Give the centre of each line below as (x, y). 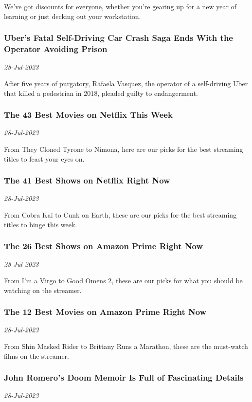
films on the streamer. (36, 356)
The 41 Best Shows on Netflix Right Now (87, 180)
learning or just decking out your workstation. (72, 16)
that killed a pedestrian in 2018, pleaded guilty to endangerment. (101, 93)
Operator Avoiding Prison (56, 49)
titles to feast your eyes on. (44, 158)
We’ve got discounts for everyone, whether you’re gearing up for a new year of (120, 6)
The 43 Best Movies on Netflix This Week (88, 115)
